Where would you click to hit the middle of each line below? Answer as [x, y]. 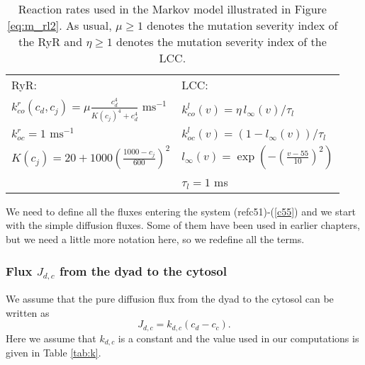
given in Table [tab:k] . [54, 353]
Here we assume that [51, 338]
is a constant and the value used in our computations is [238, 338]
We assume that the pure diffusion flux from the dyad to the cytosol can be [170, 298]
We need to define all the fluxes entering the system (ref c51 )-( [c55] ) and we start [181, 211]
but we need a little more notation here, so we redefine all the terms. [155, 239]
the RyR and [50, 41]
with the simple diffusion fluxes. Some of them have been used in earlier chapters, [183, 225]
